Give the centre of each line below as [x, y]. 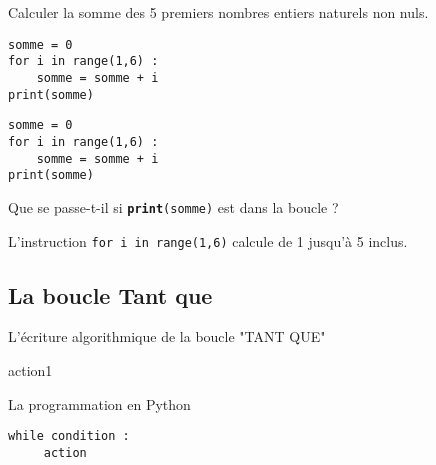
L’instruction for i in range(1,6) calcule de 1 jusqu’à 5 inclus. [208, 240]
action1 [30, 369]
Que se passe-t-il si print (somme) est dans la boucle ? [173, 206]
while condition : [69, 436]
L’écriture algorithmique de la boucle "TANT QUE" [167, 336]
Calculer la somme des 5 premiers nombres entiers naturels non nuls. [218, 12]
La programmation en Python [99, 403]
